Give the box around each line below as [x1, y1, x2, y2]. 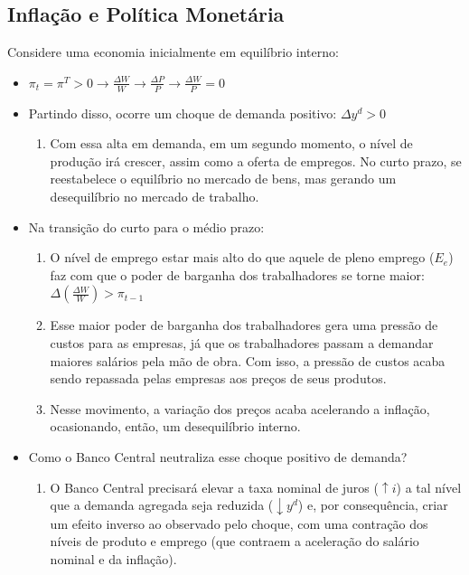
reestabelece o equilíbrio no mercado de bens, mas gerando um [50, 169, 397, 188]
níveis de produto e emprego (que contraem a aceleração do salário [50, 532, 419, 551]
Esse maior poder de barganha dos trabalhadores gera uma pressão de [50, 316, 438, 335]
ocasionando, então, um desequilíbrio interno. [50, 417, 301, 436]
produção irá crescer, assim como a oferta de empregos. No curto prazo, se [50, 151, 462, 170]
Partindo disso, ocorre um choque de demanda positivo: [28, 103, 337, 122]
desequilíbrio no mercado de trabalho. [50, 187, 259, 205]
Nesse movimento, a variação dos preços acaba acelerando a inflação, [50, 399, 430, 418]
